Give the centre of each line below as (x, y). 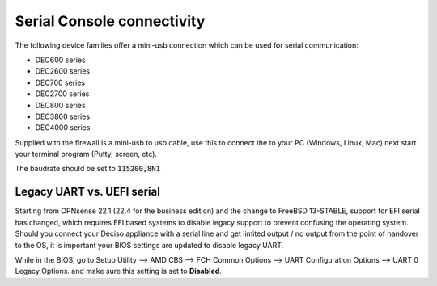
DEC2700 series (62, 94)
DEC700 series (60, 82)
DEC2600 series (63, 71)
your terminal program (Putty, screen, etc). (86, 154)
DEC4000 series (63, 128)
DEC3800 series (63, 116)
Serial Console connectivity (110, 21)
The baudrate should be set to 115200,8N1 (88, 169)
